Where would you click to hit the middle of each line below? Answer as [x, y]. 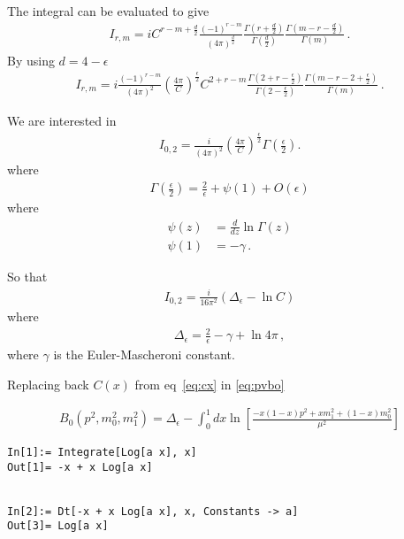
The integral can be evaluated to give [108, 11]
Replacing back [48, 384]
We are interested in [62, 121]
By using [31, 60]
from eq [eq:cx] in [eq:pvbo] [210, 384]
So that [27, 277]
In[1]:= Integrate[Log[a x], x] [102, 453]
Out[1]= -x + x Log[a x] [80, 467]
